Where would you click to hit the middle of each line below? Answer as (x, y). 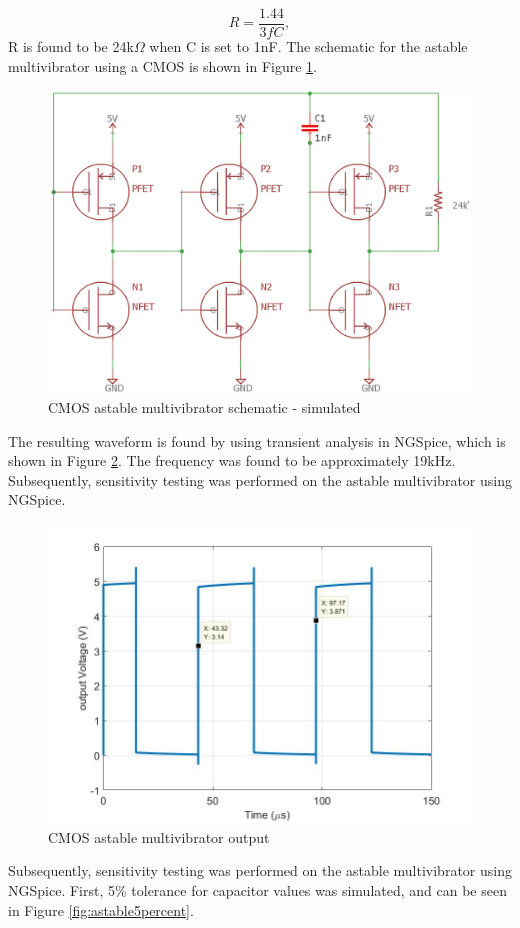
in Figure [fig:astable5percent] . (101, 909)
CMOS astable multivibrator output (159, 836)
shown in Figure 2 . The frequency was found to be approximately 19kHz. (232, 460)
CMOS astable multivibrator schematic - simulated (204, 406)
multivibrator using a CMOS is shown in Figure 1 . (162, 65)
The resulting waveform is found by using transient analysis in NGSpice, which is (257, 440)
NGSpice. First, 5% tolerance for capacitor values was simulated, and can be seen (257, 889)
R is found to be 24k (71, 46)
